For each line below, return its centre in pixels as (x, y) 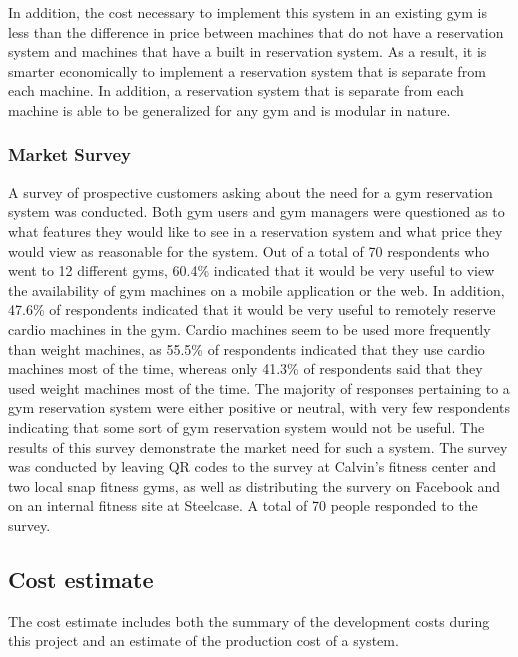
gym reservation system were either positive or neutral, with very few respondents (259, 407)
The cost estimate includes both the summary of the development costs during (249, 620)
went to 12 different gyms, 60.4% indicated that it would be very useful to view (251, 270)
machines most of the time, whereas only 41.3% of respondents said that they (245, 368)
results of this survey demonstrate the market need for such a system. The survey (258, 446)
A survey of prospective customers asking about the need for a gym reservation (250, 191)
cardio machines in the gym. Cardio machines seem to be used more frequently (249, 328)
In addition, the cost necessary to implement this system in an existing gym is (247, 12)
